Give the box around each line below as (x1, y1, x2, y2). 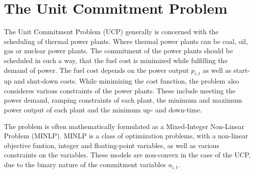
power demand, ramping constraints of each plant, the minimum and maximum (4, 95, 242, 105)
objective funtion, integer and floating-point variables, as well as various (4, 140, 219, 150)
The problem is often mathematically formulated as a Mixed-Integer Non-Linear (4, 121, 244, 131)
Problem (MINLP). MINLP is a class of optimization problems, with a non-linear (4, 130, 248, 141)
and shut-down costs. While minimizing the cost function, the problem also (14, 76, 239, 86)
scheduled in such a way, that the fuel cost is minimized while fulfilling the (4, 55, 228, 65)
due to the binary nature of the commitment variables (4, 159, 166, 170)
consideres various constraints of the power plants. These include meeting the (4, 85, 236, 95)
